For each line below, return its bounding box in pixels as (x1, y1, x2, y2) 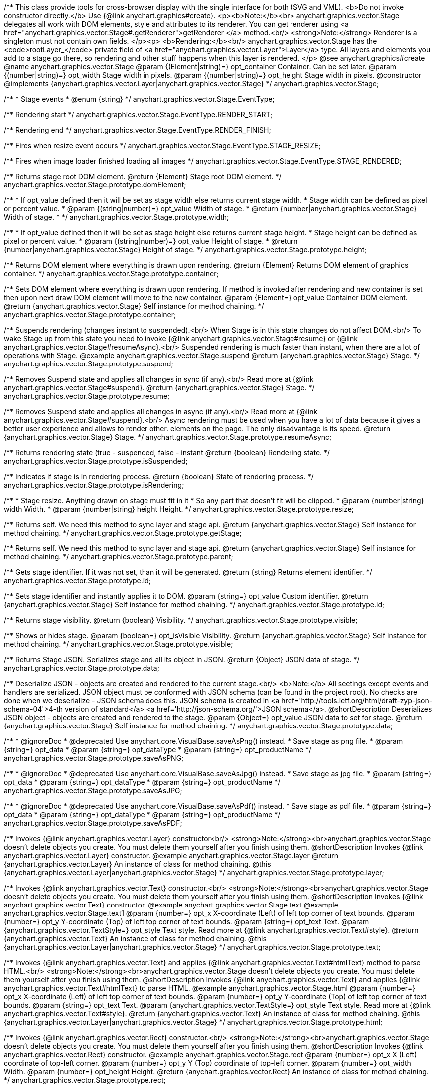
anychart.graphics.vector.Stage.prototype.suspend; (4, 360, 173, 368)
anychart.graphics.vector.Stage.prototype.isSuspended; (4, 457, 188, 465)
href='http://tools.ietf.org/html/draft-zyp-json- (281, 696, 433, 705)
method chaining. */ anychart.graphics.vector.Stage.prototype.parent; (4, 552, 233, 561)
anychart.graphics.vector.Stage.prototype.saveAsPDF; (4, 819, 182, 827)
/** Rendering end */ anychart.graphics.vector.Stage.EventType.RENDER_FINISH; (4, 126, 271, 134)
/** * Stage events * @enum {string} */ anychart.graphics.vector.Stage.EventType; (4, 95, 275, 103)
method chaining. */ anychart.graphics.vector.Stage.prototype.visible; (4, 640, 233, 648)
